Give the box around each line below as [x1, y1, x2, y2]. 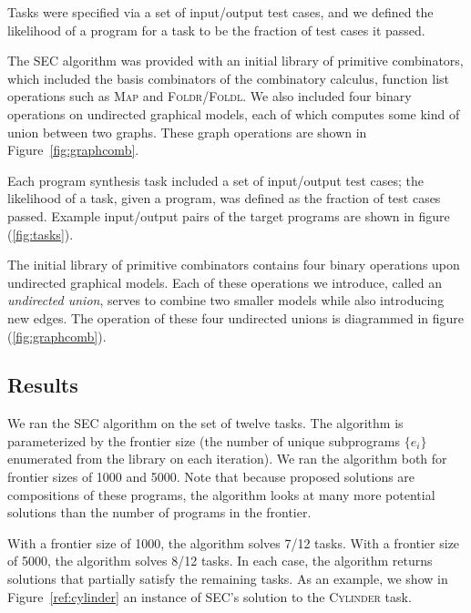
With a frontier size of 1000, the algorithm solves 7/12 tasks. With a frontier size [7, 533, 460, 552]
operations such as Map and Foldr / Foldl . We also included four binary [7, 87, 412, 106]
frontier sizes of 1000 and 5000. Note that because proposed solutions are [7, 467, 415, 486]
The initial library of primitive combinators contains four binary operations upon [7, 255, 460, 274]
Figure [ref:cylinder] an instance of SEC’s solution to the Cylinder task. [7, 587, 412, 606]
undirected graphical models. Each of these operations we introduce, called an [7, 272, 442, 291]
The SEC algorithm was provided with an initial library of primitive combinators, [7, 51, 464, 70]
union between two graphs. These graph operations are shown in [7, 122, 367, 141]
